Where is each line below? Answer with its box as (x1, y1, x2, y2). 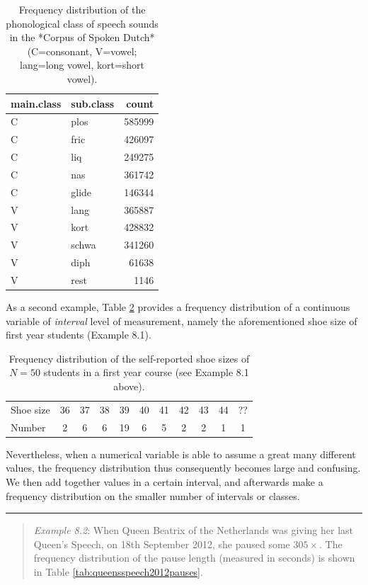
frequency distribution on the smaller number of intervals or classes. (6, 488, 300, 503)
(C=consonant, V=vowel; (27, 43, 137, 58)
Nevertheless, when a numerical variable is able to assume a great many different (6, 446, 356, 461)
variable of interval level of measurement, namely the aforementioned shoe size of (6, 313, 357, 328)
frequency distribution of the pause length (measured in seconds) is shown (33, 550, 355, 565)
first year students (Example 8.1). (6, 327, 151, 342)
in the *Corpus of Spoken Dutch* (9, 30, 155, 45)
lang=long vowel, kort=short (20, 57, 145, 72)
